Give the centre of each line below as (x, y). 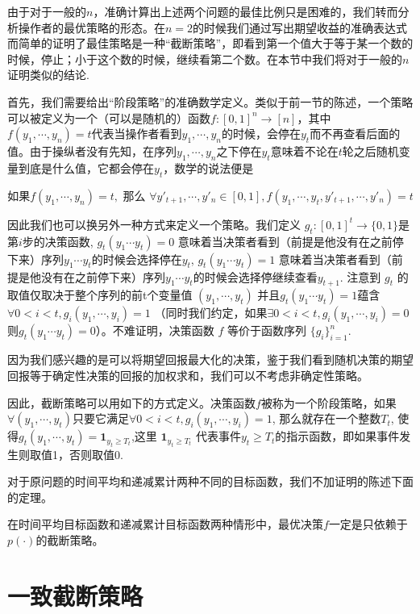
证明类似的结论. (48, 75)
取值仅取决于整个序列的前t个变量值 (100, 295)
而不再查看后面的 (355, 134)
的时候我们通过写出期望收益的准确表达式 (300, 27)
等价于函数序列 (266, 330)
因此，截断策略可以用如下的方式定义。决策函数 (131, 402)
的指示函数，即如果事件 (337, 436)
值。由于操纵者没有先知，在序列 (92, 151)
